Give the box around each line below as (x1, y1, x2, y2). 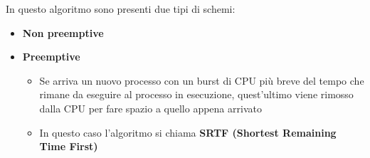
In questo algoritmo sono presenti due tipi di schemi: (6, 1, 236, 16)
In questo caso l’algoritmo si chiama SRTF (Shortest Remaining (39, 125, 337, 139)
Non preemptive (22, 25, 104, 40)
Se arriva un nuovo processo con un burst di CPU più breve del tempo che (39, 73, 364, 88)
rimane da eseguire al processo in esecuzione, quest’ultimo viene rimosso (39, 87, 354, 102)
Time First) (39, 139, 98, 154)
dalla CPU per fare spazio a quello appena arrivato (39, 100, 262, 115)
